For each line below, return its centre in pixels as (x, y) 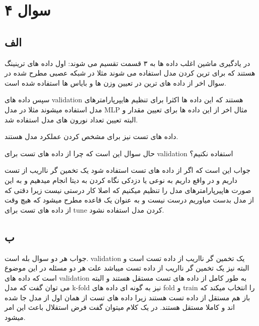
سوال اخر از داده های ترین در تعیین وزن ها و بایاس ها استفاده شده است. (115, 82)
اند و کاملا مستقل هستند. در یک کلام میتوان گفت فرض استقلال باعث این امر (120, 307)
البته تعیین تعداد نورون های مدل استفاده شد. (71, 119)
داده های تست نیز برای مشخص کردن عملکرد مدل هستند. (92, 136)
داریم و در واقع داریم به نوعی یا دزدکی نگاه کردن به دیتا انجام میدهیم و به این (121, 180)
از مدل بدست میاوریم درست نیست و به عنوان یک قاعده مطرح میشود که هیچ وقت (129, 200)
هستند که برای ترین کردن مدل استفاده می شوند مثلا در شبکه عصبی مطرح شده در (130, 73)
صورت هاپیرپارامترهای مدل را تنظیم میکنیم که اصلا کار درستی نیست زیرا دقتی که (128, 190)
